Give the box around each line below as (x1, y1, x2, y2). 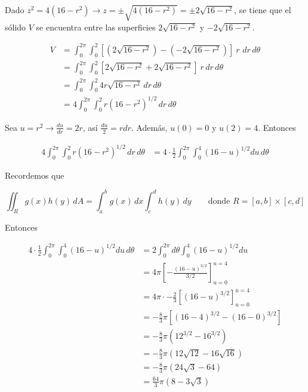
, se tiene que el (234, 4, 291, 16)
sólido (5, 20, 26, 33)
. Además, (131, 121, 168, 133)
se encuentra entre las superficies (36, 20, 156, 33)
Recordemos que (5, 169, 64, 181)
